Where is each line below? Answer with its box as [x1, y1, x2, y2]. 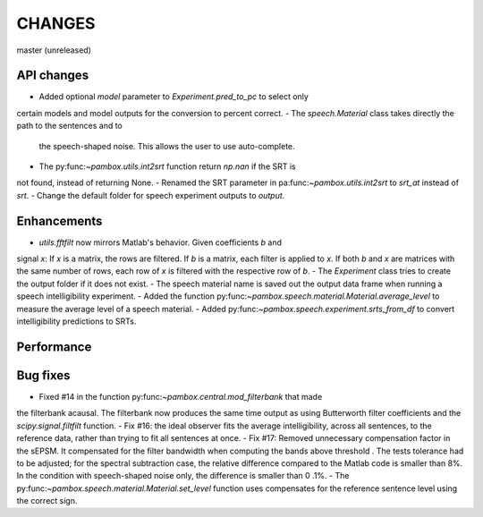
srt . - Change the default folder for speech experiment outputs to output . [16, 190, 285, 200]
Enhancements [16, 213, 103, 228]
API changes [16, 68, 89, 83]
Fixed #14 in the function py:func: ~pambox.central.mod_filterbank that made [38, 391, 323, 402]
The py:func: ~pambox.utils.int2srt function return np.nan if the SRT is [38, 161, 296, 172]
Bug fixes [16, 368, 71, 383]
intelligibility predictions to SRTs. [16, 316, 137, 326]
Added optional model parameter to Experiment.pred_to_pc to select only [38, 91, 309, 102]
